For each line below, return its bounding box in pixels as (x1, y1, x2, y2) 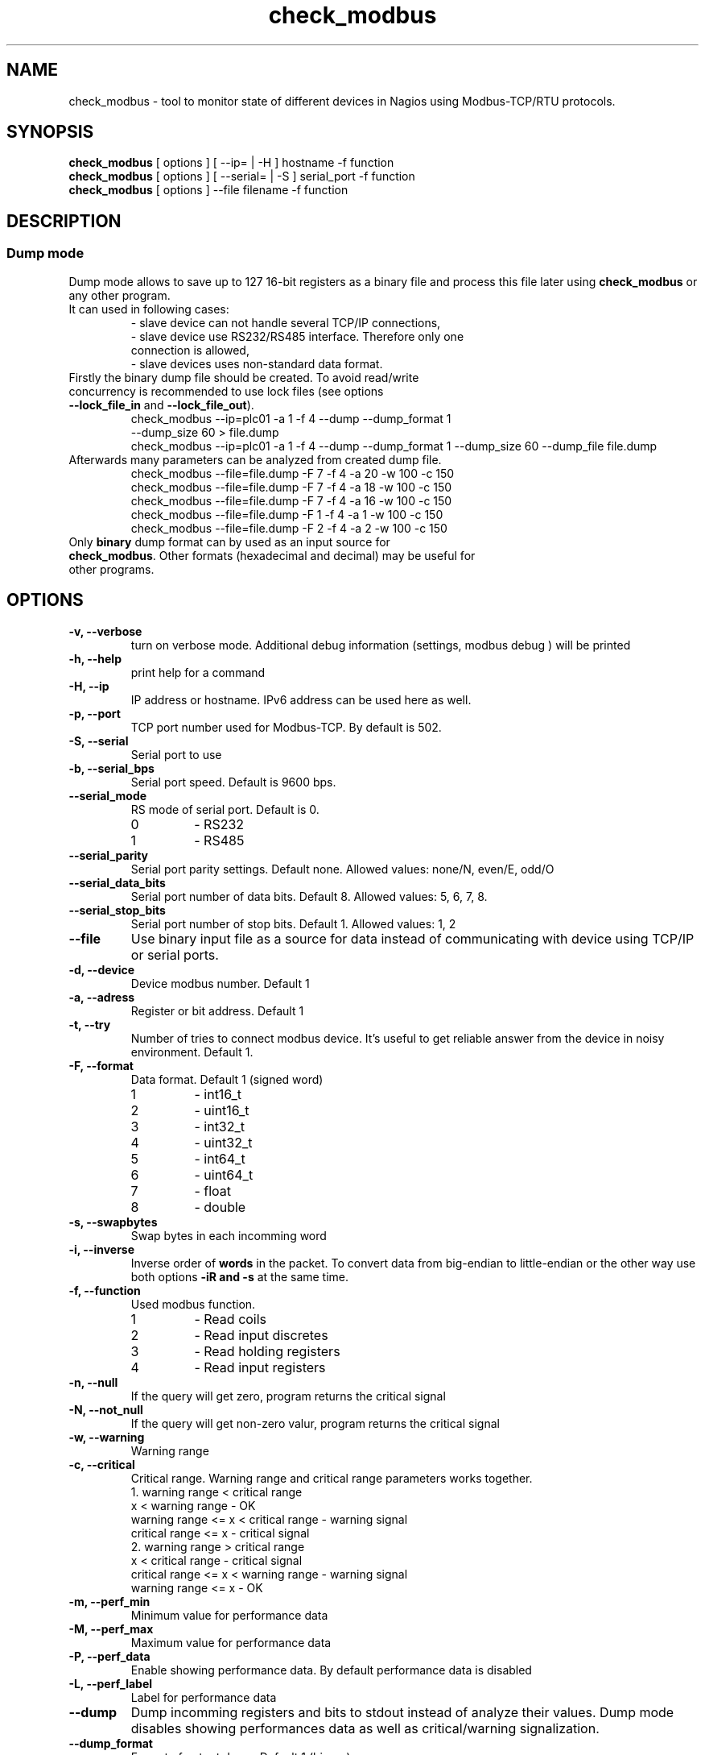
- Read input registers (194, 1359, 326, 1375)
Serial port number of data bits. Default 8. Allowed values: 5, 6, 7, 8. (130, 889, 488, 903)
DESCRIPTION (6, 210, 122, 231)
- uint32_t (194, 1134, 253, 1151)
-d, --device (68, 962, 135, 977)
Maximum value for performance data (130, 1635, 332, 1649)
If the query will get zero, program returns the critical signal (130, 1388, 446, 1403)
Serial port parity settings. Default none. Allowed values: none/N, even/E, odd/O (130, 861, 555, 876)
